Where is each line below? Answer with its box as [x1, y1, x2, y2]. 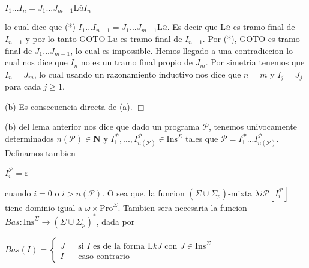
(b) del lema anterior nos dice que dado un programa [5, 120, 200, 133]
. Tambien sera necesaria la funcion [118, 201, 247, 213]
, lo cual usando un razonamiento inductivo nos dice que [34, 67, 241, 80]
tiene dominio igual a [5, 201, 83, 213]
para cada [5, 80, 41, 93]
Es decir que [172, 20, 218, 33]
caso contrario [78, 252, 130, 261]
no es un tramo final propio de [80, 56, 193, 69]
